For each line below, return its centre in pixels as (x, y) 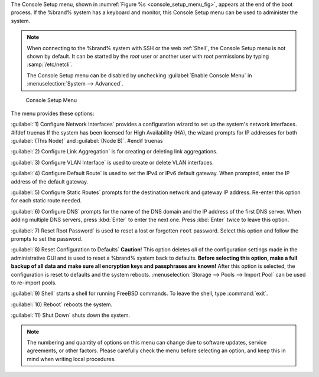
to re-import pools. (34, 283)
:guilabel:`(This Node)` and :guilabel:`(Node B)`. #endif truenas (87, 141)
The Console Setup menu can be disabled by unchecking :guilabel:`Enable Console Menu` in (139, 75)
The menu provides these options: (53, 113)
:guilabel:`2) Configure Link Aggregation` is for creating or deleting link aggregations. (114, 152)
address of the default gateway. (50, 181)
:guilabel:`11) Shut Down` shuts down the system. (70, 315)
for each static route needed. (46, 201)
